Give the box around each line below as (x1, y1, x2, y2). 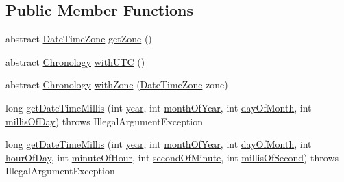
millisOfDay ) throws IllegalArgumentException (5, 114, 204, 128)
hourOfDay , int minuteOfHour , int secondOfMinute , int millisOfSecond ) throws (5, 150, 339, 164)
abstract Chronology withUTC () (5, 54, 145, 68)
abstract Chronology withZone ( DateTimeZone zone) (5, 77, 228, 92)
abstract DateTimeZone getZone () (5, 31, 152, 46)
